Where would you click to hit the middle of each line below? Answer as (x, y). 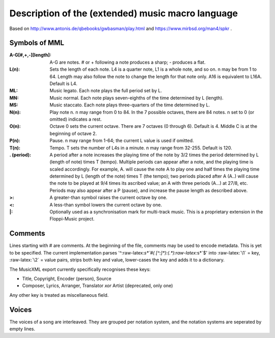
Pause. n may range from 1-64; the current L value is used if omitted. (122, 140)
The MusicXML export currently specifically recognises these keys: (80, 269)
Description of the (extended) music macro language (124, 13)
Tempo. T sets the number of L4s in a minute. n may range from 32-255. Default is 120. (141, 148)
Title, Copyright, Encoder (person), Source (67, 278)
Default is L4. (63, 83)
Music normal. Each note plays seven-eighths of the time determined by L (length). (136, 98)
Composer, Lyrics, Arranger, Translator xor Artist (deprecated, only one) (98, 286)
